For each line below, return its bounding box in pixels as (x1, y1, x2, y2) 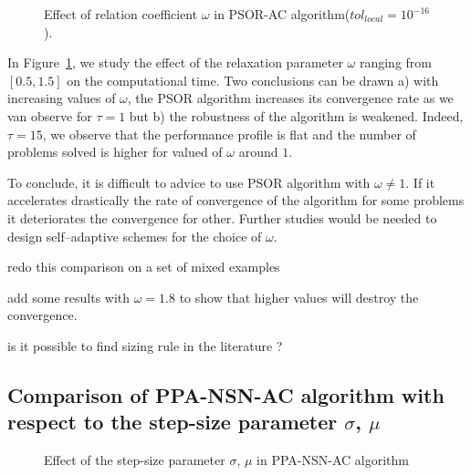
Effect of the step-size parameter (44, 450, 225, 470)
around (238, 142, 278, 161)
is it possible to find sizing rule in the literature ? (7, 336, 283, 355)
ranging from (359, 53, 433, 72)
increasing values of (7, 88, 116, 108)
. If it (405, 172, 435, 191)
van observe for (7, 106, 92, 125)
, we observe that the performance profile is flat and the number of (42, 124, 416, 143)
